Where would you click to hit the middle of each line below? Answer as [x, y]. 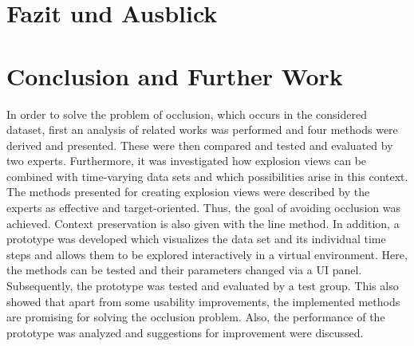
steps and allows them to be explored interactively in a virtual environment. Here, [207, 254]
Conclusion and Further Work [175, 75]
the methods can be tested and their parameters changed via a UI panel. [184, 270]
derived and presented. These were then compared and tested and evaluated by [200, 145]
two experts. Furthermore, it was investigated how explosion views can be [187, 161]
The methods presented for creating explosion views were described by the [188, 192]
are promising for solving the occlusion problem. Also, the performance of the [196, 317]
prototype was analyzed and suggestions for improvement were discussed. [185, 332]
